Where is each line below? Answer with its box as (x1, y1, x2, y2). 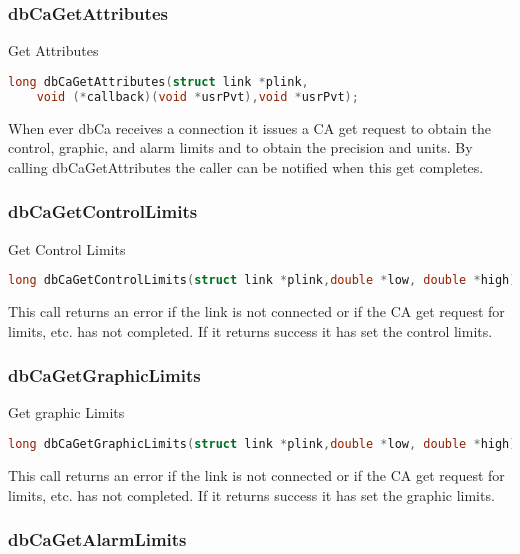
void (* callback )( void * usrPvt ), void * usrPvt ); (36, 89, 359, 104)
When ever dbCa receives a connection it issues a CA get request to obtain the (8, 117, 492, 138)
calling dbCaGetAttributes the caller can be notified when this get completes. (8, 156, 484, 177)
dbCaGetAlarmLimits (8, 527, 187, 552)
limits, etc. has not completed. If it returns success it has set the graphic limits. (8, 484, 495, 505)
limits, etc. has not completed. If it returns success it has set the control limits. (8, 320, 493, 341)
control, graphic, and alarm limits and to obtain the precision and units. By (8, 137, 473, 158)
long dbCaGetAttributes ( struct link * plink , (8, 74, 309, 89)
